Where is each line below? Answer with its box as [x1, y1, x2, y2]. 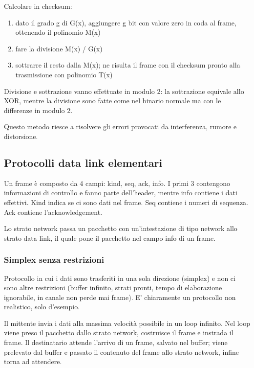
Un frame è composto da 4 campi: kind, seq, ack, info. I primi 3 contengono [4, 178, 230, 188]
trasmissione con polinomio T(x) [15, 69, 113, 79]
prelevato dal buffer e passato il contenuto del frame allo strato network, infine [4, 346, 239, 357]
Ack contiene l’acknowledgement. [4, 207, 103, 217]
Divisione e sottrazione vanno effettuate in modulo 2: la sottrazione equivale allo [4, 86, 244, 96]
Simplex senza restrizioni [4, 253, 104, 266]
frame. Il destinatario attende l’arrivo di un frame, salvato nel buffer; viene [4, 337, 228, 347]
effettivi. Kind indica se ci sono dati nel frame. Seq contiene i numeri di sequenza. [4, 197, 249, 207]
